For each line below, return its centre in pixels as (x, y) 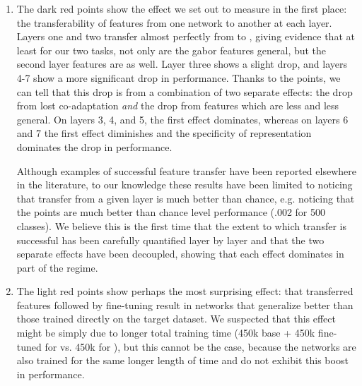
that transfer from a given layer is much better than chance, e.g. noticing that (186, 198)
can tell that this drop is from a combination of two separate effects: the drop (185, 91)
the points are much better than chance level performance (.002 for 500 (171, 212)
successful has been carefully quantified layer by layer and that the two (170, 240)
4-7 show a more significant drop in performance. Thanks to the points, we (179, 77)
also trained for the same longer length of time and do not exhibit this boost (182, 360)
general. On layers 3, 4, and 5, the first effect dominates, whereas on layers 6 (182, 119)
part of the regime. (57, 267)
